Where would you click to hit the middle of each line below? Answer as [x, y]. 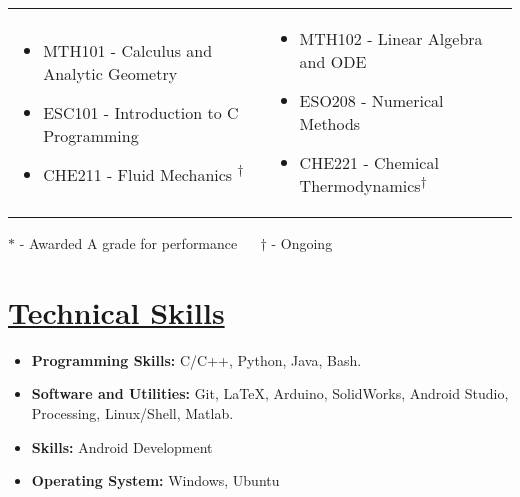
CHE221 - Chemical [369, 162]
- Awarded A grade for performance [128, 243]
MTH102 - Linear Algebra [391, 38]
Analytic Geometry [110, 73]
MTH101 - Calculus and [128, 50]
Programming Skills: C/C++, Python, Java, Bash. [196, 359]
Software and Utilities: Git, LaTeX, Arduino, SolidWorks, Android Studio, [270, 393]
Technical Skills [116, 311]
